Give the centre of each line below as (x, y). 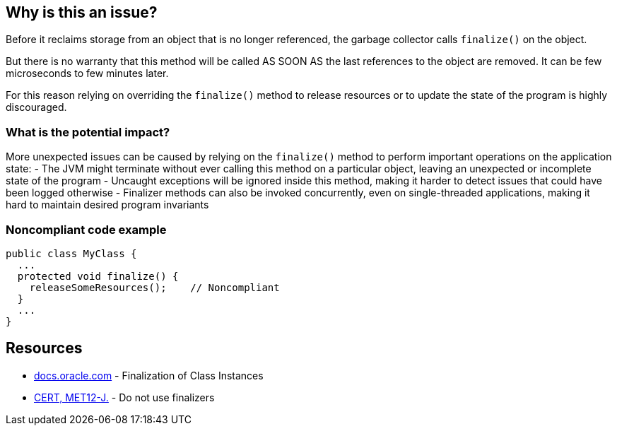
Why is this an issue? (82, 12)
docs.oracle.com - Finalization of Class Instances (149, 375)
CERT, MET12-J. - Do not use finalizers (124, 397)
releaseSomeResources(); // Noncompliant (154, 287)
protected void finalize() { (98, 276)
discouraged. (36, 107)
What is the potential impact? (88, 132)
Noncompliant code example (86, 229)
